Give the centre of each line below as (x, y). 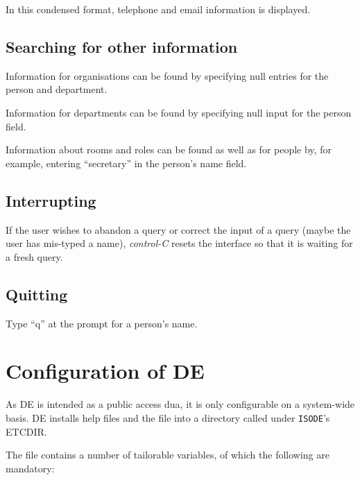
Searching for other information (122, 46)
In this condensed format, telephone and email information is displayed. (158, 9)
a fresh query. (34, 256)
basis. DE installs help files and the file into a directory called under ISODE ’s (168, 417)
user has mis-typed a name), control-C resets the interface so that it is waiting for (179, 243)
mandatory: (30, 468)
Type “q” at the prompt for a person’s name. (102, 323)
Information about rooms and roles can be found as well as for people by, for (169, 149)
